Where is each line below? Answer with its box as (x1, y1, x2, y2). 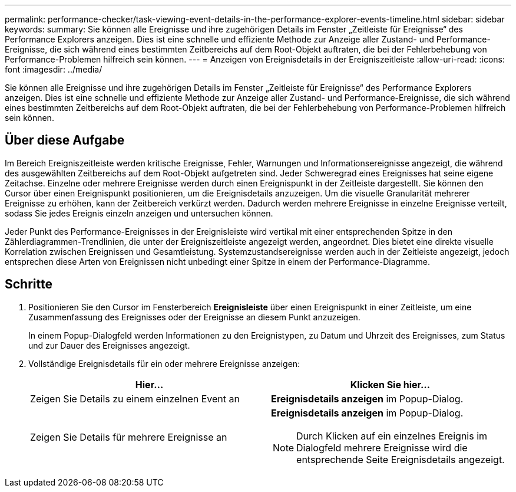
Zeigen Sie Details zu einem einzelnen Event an (30, 392, 240, 405)
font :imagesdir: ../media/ (5, 64, 102, 74)
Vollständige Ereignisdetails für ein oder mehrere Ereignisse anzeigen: (28, 358, 300, 369)
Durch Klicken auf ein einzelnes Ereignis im (296, 429, 488, 442)
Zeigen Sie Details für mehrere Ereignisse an (30, 431, 227, 443)
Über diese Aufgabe (5, 133, 125, 148)
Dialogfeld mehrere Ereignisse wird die (296, 441, 468, 454)
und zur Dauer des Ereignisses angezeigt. (28, 340, 190, 350)
